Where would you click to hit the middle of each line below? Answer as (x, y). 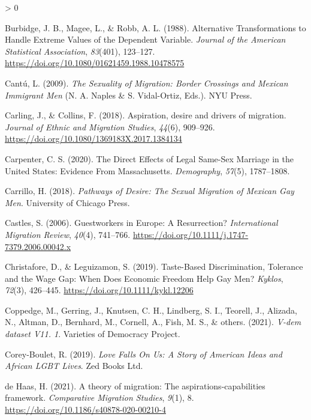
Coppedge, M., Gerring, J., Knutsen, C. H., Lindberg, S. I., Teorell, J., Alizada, (151, 310)
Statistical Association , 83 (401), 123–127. (80, 51)
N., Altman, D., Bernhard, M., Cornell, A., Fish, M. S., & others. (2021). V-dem (153, 322)
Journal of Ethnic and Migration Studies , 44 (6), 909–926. (110, 126)
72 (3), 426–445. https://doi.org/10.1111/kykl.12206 (99, 290)
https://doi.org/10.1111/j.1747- (191, 234)
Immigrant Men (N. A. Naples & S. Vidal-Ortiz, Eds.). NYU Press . (129, 95)
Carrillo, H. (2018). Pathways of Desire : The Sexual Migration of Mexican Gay (150, 191)
